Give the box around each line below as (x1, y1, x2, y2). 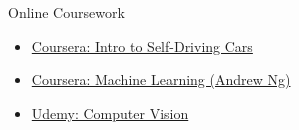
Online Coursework (8, 2, 125, 22)
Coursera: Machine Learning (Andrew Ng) (31, 69, 291, 90)
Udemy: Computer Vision (31, 102, 189, 123)
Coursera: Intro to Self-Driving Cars (31, 35, 253, 56)
